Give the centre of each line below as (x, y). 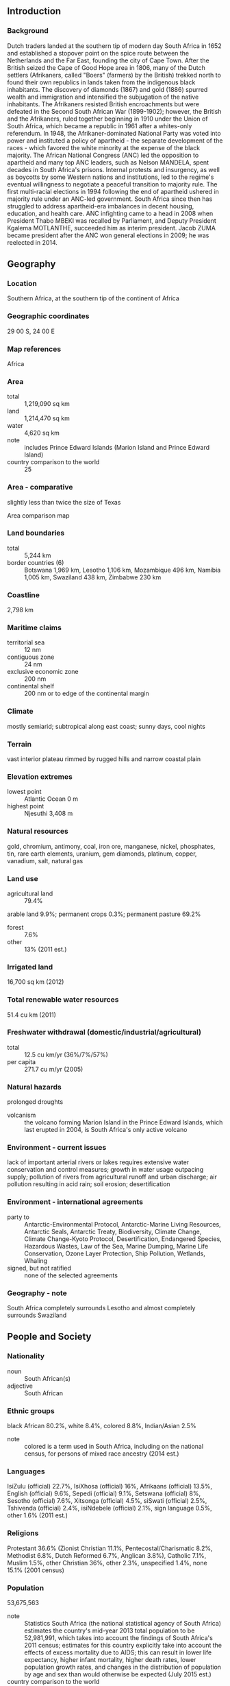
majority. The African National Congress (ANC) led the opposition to (103, 155)
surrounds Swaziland (37, 1315)
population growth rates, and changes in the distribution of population (123, 1667)
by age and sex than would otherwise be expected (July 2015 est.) (118, 1674)
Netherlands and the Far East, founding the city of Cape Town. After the (108, 60)
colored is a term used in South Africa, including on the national (114, 1446)
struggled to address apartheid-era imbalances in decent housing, (101, 206)
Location (22, 284)
